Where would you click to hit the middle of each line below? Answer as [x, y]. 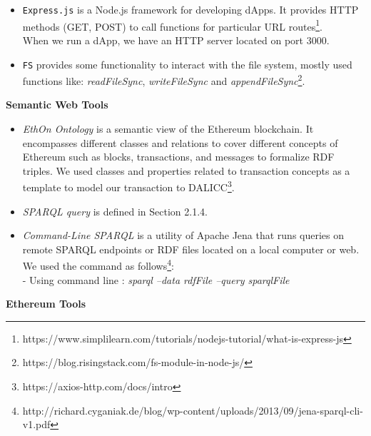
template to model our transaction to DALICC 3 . [128, 186]
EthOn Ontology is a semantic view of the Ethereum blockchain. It [168, 128]
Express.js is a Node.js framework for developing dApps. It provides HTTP [190, 9]
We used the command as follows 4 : [98, 265]
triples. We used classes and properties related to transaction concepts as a [186, 170]
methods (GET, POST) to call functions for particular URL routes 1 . [172, 25]
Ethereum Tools [46, 304]
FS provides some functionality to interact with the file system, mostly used [187, 64]
